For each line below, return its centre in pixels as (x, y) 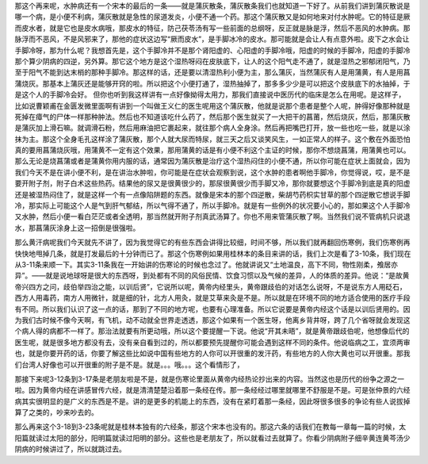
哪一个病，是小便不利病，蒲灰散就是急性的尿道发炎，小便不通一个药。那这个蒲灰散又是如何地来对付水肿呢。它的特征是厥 (212, 17)
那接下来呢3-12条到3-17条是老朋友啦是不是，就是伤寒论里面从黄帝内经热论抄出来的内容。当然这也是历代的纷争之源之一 (210, 379)
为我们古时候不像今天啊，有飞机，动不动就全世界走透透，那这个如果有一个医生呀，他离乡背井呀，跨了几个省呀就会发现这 (212, 320)
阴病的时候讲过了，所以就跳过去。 (70, 449)
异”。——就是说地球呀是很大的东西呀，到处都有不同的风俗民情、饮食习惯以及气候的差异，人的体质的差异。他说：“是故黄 (212, 276)
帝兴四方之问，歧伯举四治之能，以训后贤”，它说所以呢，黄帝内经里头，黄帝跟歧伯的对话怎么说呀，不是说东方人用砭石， (211, 286)
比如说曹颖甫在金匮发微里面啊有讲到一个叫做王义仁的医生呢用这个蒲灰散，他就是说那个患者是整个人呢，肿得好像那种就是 (212, 105)
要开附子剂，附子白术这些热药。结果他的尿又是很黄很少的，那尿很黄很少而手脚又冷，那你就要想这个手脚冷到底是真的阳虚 (212, 183)
